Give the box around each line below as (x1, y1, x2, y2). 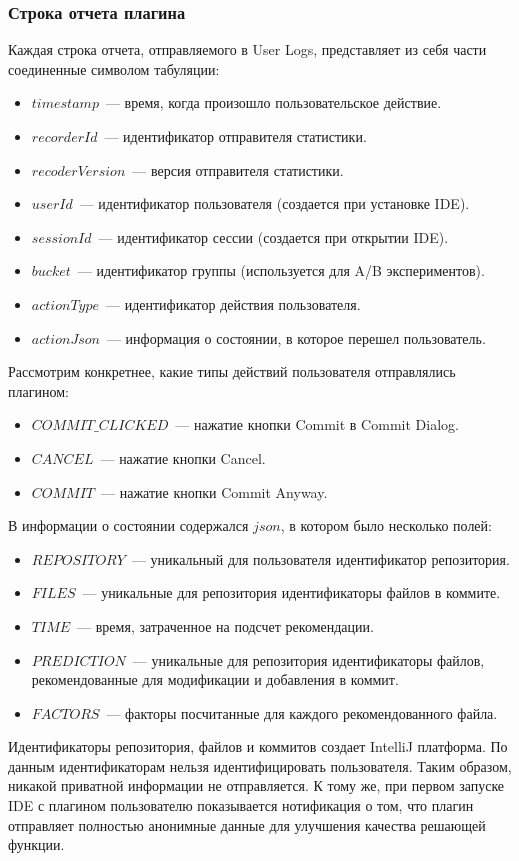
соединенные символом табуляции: (8, 58, 220, 79)
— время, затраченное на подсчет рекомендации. (77, 615, 374, 636)
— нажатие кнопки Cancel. (100, 447, 266, 468)
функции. (8, 834, 65, 855)
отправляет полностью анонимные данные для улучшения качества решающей (8, 814, 486, 835)
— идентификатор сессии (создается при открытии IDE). (98, 226, 449, 247)
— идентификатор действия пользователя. (106, 293, 361, 314)
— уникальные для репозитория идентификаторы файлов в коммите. (82, 582, 501, 603)
